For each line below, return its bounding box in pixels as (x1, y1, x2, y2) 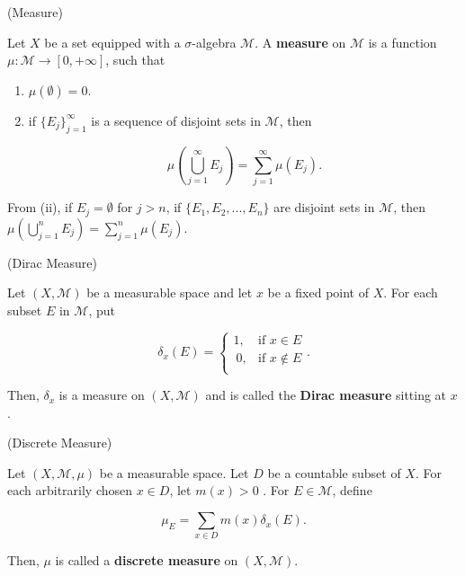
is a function (368, 32, 437, 51)
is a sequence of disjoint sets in (91, 111, 261, 129)
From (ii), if (7, 198, 73, 217)
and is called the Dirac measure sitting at (205, 385, 447, 404)
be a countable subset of (267, 463, 401, 482)
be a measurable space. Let (99, 463, 249, 482)
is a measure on (58, 385, 145, 404)
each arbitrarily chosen (7, 481, 133, 500)
